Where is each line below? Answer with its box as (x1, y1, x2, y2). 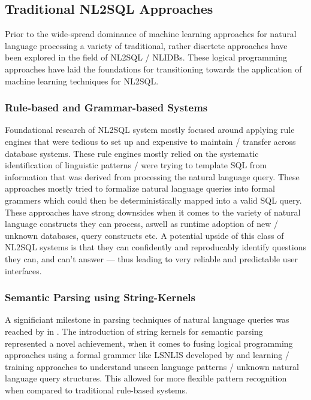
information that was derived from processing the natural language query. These (5, 170, 300, 183)
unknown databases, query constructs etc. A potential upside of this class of (5, 229, 284, 241)
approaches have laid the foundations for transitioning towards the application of (5, 62, 302, 75)
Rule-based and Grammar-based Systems (5, 100, 208, 115)
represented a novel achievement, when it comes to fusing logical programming (5, 337, 293, 349)
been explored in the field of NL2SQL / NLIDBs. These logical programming (5, 51, 288, 63)
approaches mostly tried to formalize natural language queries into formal (5, 182, 275, 195)
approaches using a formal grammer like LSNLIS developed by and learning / (5, 349, 289, 361)
